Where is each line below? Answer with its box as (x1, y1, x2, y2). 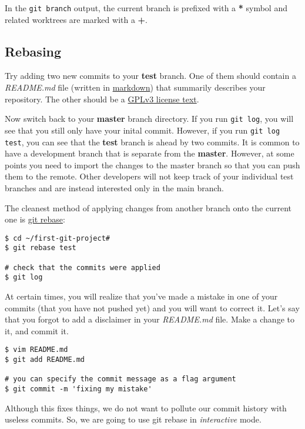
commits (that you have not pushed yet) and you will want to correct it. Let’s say (5, 301, 300, 314)
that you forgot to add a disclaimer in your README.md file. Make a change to (5, 313, 294, 325)
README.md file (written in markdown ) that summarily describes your (5, 81, 266, 94)
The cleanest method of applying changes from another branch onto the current (5, 201, 292, 214)
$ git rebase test (5, 244, 76, 252)
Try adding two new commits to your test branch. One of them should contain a (5, 69, 296, 82)
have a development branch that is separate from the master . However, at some (5, 147, 294, 159)
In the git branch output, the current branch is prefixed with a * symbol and (5, 2, 287, 14)
